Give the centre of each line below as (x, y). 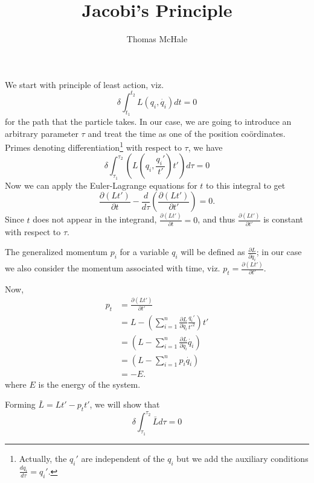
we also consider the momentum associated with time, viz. (113, 268)
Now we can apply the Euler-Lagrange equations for (101, 185)
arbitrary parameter (42, 133)
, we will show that (125, 404)
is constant (284, 219)
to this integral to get (246, 185)
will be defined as (213, 252)
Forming (20, 404)
